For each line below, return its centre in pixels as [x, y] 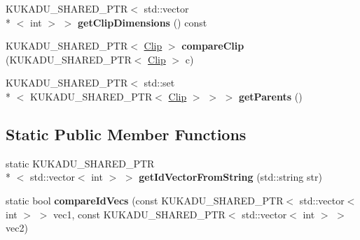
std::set [159, 83]
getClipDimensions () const [143, 22]
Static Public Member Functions [126, 134]
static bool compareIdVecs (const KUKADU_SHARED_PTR [145, 200]
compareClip [213, 46]
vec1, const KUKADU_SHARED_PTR [139, 214]
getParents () [270, 96]
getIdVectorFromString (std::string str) [230, 177]
